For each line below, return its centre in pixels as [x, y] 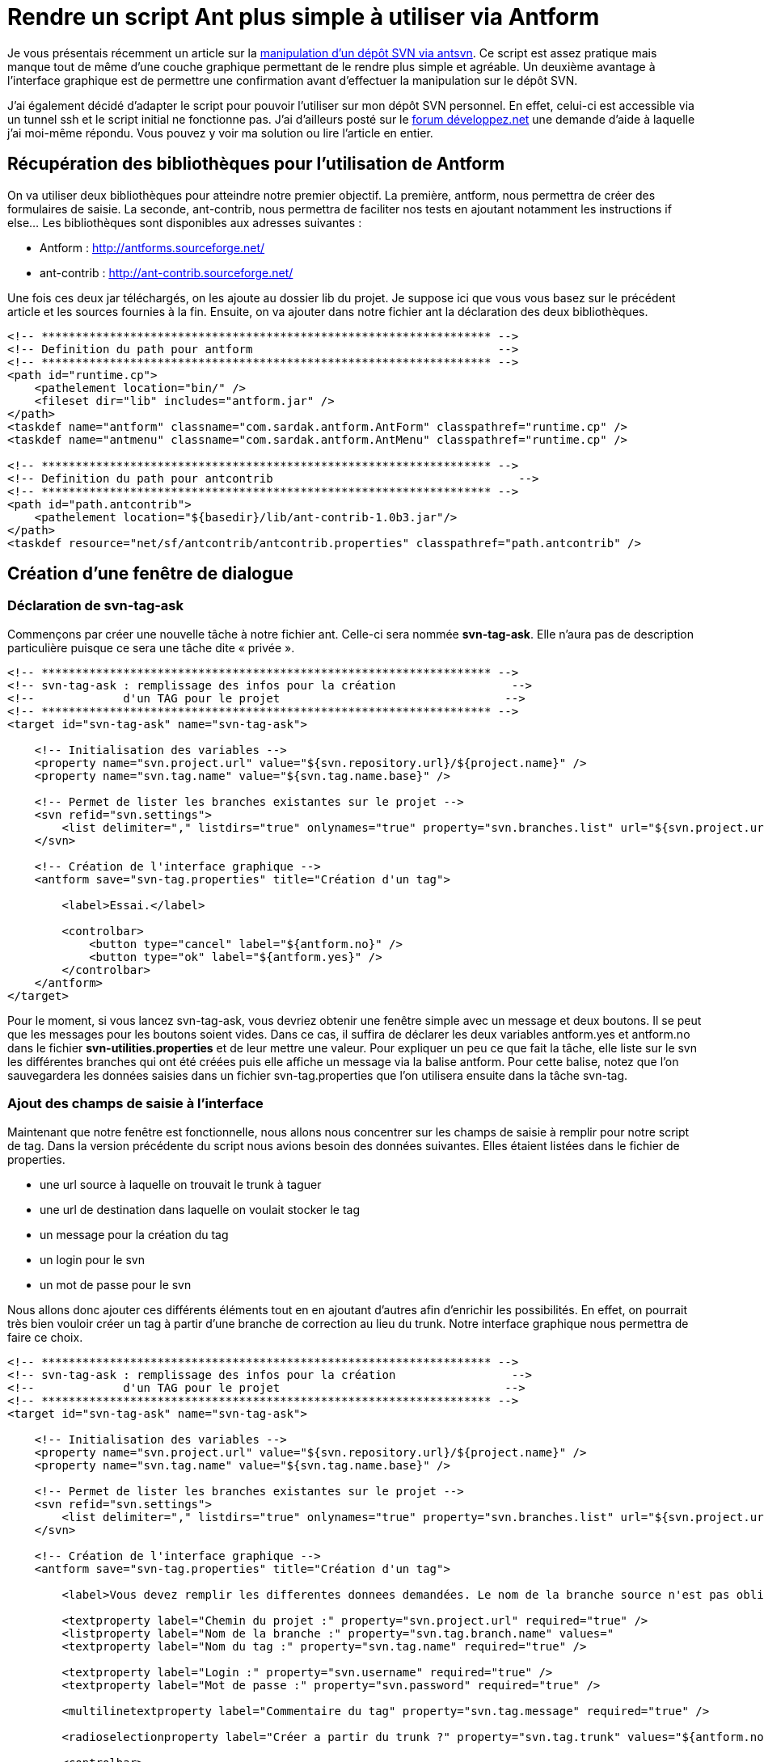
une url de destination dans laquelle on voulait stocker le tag [200, 1209]
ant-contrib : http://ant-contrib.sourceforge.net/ [167, 272]
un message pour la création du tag [134, 1234]
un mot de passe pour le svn [116, 1284]
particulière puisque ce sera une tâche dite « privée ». [151, 647]
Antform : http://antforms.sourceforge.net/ [152, 247]
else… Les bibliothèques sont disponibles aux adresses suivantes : [185, 222]
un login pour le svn [92, 1259]
